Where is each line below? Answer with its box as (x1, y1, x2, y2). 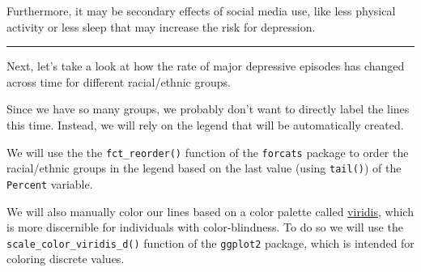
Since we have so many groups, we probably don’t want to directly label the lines (6, 100, 410, 117)
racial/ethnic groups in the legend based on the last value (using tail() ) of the (6, 159, 402, 176)
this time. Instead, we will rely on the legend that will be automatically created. (6, 116, 404, 133)
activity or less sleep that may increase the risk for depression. (6, 18, 316, 35)
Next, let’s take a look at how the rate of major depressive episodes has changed (6, 57, 405, 74)
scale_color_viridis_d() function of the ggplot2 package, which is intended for (6, 234, 415, 251)
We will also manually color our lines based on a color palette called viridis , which (6, 202, 414, 219)
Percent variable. (6, 175, 93, 192)
